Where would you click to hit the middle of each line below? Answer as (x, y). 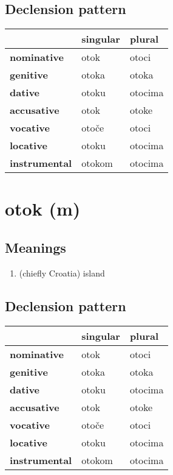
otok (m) (43, 209)
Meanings (36, 247)
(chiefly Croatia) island (62, 273)
